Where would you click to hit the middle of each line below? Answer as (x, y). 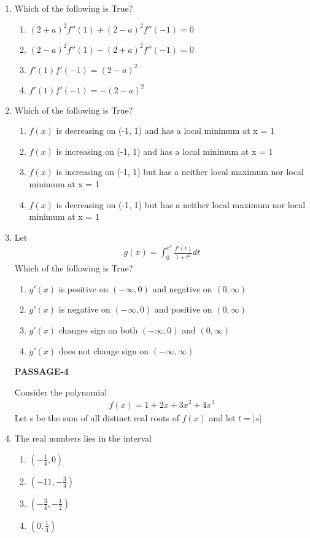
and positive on (183, 309)
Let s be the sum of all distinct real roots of (97, 417)
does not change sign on (104, 350)
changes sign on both (98, 330)
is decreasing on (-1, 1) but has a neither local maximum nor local (181, 204)
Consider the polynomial (61, 392)
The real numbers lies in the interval (83, 438)
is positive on (83, 288)
